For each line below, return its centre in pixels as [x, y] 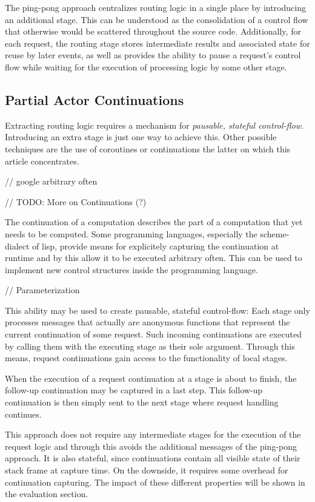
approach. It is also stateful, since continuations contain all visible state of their [153, 458]
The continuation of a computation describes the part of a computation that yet [154, 222]
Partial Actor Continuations [94, 99]
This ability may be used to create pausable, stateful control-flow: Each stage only [157, 310]
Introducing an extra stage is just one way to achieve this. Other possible [141, 137]
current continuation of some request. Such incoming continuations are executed [153, 334]
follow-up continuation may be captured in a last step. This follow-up [134, 390]
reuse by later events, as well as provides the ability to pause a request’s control [153, 55]
